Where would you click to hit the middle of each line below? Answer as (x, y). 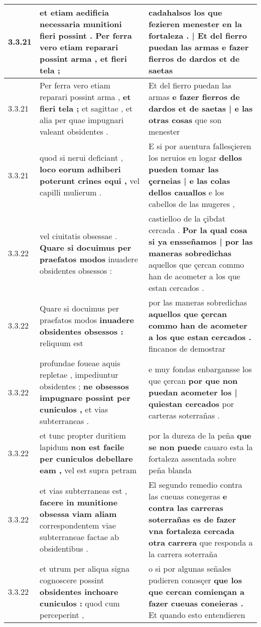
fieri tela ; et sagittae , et (86, 108)
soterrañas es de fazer (192, 519)
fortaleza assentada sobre (192, 458)
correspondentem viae (78, 525)
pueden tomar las (183, 169)
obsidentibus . (64, 548)
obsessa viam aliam (78, 513)
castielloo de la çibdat (187, 218)
